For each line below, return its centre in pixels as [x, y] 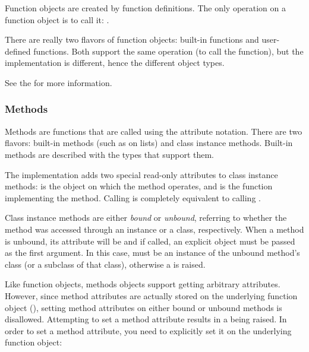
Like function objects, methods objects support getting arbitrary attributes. [143, 284]
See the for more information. [59, 82]
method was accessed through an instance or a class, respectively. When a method [154, 229]
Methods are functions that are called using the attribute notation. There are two [154, 131]
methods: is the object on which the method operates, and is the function [139, 186]
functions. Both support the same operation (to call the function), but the [168, 51]
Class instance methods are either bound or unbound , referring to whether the [146, 218]
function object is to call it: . [57, 19]
